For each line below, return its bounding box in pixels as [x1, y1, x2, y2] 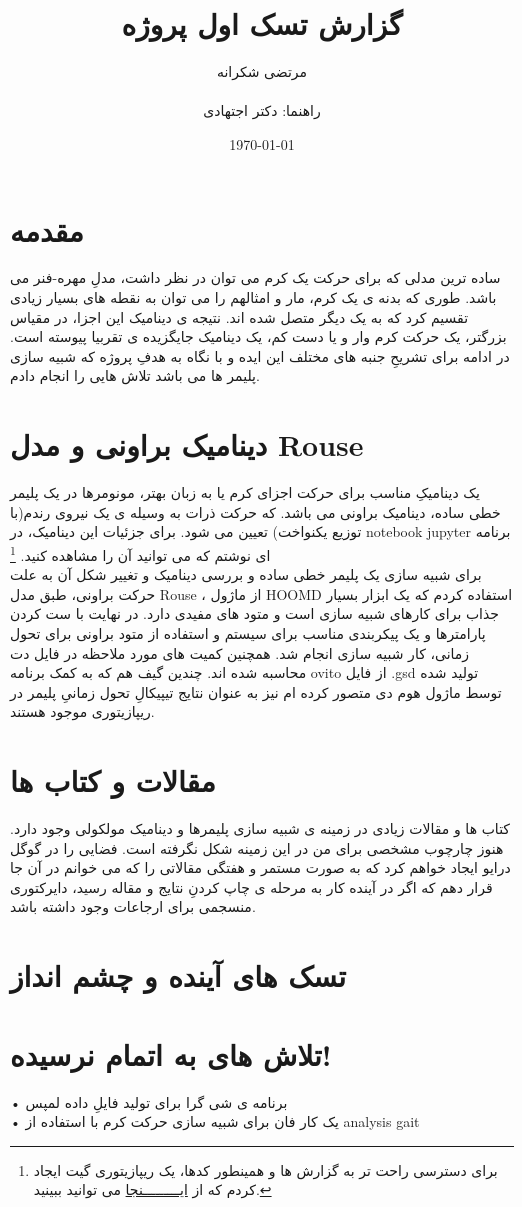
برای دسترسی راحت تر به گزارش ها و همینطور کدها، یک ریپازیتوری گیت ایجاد [33, 1159, 498, 1180]
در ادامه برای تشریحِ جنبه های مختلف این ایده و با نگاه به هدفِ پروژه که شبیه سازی [10, 345, 510, 366]
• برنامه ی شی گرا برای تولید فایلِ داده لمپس [10, 1091, 288, 1112]
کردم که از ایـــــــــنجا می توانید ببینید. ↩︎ [33, 1179, 272, 1200]
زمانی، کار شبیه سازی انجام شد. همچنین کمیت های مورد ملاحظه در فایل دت [10, 642, 470, 663]
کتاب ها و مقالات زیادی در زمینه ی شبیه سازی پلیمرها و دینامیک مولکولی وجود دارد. [10, 818, 511, 839]
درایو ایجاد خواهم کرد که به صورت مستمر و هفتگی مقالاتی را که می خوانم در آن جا [10, 857, 511, 878]
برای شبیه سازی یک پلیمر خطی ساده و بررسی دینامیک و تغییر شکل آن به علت [10, 564, 482, 585]
